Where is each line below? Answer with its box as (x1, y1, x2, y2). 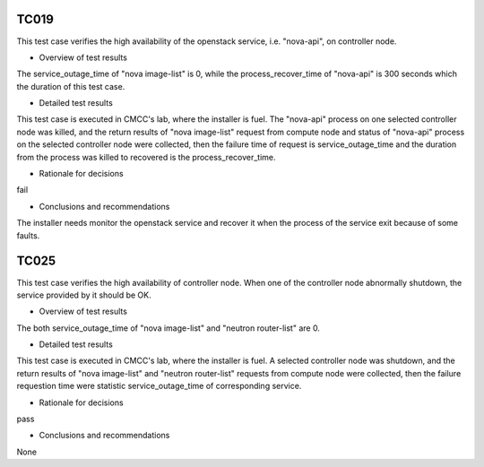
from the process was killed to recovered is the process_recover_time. (16, 151, 277, 162)
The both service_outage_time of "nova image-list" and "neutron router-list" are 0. (16, 323, 320, 333)
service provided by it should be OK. (16, 290, 151, 300)
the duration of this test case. (16, 81, 125, 91)
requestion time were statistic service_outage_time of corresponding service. (16, 381, 302, 392)
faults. (16, 229, 40, 241)
